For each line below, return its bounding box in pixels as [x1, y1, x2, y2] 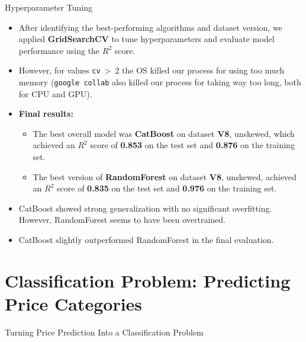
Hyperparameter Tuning [5, 1, 92, 13]
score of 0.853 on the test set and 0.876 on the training [90, 139, 295, 151]
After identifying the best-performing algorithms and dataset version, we [18, 21, 282, 33]
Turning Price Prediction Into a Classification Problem [5, 325, 204, 338]
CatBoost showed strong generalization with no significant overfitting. [18, 202, 272, 214]
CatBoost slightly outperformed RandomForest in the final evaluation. [18, 234, 274, 246]
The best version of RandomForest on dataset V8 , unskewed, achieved [33, 170, 297, 183]
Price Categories [5, 292, 143, 315]
